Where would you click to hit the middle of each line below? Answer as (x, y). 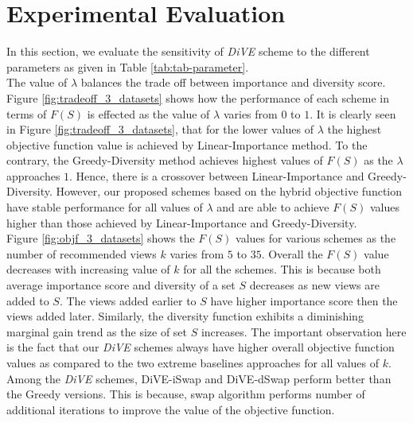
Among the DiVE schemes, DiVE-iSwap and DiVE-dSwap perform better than (199, 378)
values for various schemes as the (316, 238)
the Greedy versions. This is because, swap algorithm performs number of (186, 394)
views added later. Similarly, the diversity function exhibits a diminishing (185, 316)
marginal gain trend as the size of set (97, 331)
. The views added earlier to (128, 300)
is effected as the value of (148, 113)
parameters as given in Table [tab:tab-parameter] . (128, 66)
